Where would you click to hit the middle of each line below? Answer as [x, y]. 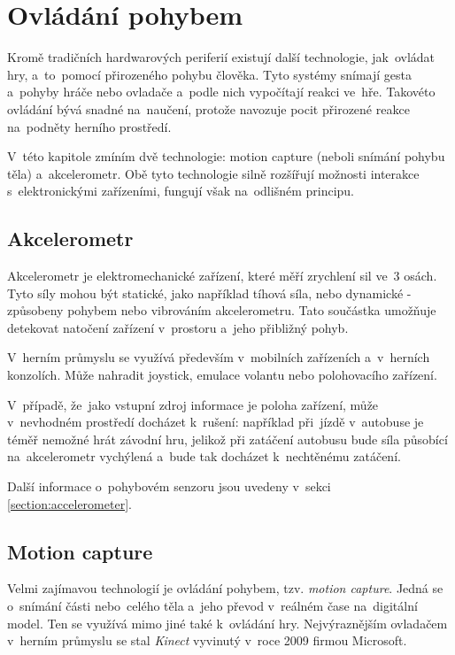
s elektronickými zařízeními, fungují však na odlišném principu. [181, 191]
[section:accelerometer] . [69, 503]
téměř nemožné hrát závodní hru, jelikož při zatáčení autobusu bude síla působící [227, 439]
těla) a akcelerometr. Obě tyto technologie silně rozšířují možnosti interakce [213, 173]
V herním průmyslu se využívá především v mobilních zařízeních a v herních [219, 357]
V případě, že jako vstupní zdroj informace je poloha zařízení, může [193, 404]
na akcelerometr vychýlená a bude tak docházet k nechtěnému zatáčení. [204, 456]
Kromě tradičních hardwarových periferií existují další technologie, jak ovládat [221, 57]
